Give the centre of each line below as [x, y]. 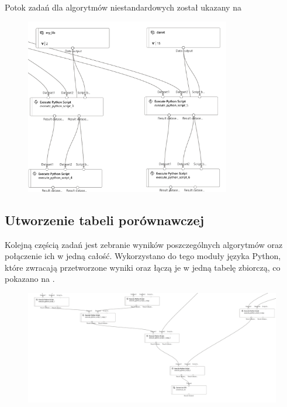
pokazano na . [30, 279]
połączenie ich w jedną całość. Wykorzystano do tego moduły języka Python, [143, 256]
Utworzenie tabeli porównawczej [104, 220]
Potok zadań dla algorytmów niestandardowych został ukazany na [123, 7]
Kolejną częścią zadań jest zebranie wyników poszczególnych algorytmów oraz [144, 244]
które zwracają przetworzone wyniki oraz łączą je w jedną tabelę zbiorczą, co [143, 267]
